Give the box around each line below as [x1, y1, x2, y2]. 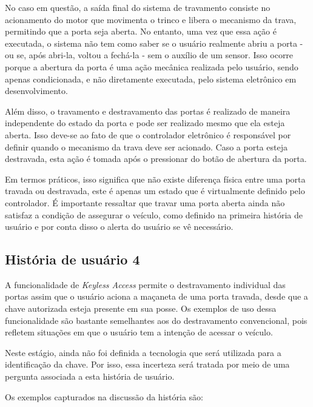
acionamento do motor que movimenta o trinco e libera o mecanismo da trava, [5, 13, 297, 25]
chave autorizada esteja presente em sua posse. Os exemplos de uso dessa [5, 302, 277, 315]
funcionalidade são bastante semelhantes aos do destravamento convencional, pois [5, 314, 308, 326]
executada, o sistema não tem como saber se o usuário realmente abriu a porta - [5, 36, 303, 49]
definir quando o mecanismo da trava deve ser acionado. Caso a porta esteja [5, 140, 288, 153]
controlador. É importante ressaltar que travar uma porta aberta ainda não [5, 196, 285, 209]
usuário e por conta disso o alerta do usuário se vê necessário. [5, 220, 234, 233]
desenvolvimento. [5, 84, 68, 97]
